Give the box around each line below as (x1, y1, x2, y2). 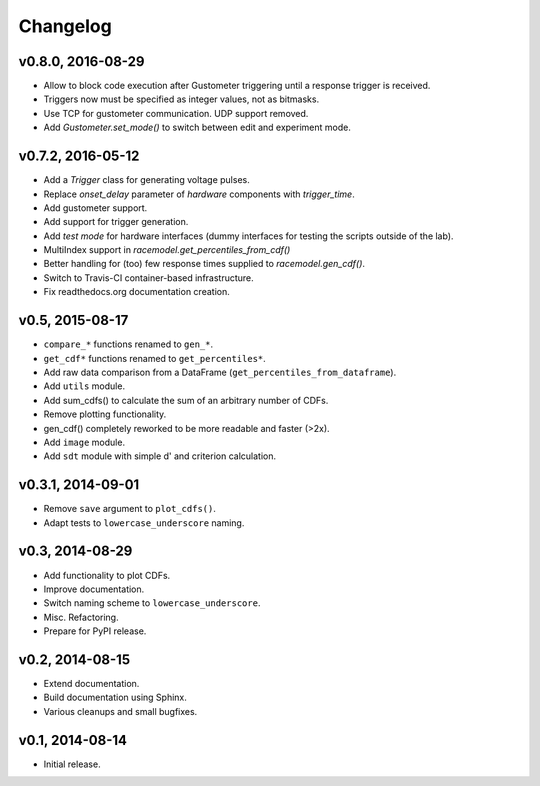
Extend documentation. (43, 677, 140, 689)
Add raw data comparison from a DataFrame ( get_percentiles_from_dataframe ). (43, 366, 397, 378)
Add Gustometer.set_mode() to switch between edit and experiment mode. (43, 121, 352, 134)
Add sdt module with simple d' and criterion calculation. (43, 450, 277, 462)
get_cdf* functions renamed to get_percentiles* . (43, 352, 267, 364)
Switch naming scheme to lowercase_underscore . (43, 597, 261, 609)
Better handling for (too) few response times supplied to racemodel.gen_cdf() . (43, 258, 365, 270)
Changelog (18, 15, 112, 37)
